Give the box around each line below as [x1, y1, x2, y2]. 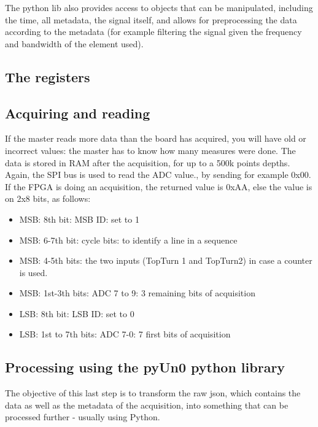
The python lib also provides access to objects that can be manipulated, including [5, 1, 313, 13]
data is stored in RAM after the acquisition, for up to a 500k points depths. [5, 156, 290, 169]
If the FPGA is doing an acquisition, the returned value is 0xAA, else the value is [5, 180, 312, 193]
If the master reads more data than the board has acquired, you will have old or [5, 132, 306, 145]
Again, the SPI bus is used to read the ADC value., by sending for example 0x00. [5, 168, 311, 181]
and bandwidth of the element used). [5, 37, 144, 50]
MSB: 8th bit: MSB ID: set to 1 [19, 212, 139, 225]
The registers [5, 67, 90, 86]
